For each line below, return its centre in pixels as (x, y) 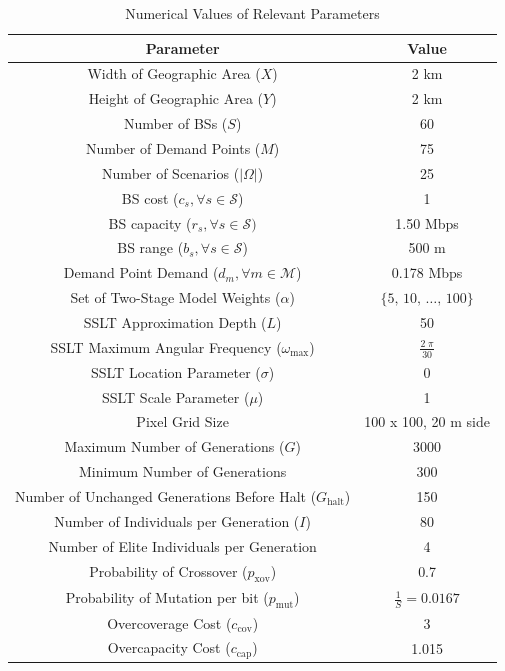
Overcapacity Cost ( (169, 647)
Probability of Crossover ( (168, 570)
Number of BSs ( (175, 123)
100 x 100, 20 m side (427, 421)
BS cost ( (150, 197)
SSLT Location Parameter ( (175, 371)
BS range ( (150, 247)
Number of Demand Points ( (173, 147)
